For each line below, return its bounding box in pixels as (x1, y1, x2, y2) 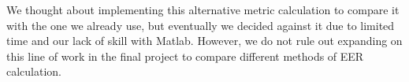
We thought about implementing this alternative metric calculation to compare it (6, 2, 400, 17)
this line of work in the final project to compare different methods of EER (6, 47, 364, 64)
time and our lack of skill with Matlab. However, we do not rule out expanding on (6, 32, 403, 49)
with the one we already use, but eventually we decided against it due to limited (6, 17, 395, 33)
